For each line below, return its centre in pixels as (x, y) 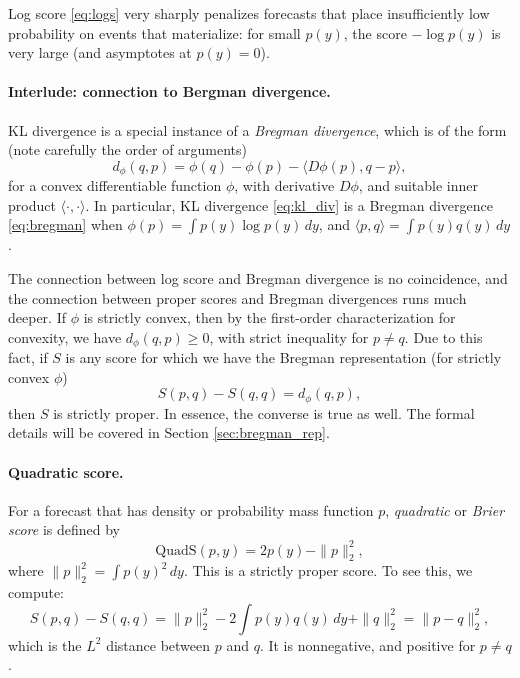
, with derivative (284, 185)
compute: (36, 592)
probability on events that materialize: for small (154, 32)
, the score (375, 32)
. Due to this (443, 336)
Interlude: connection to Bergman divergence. (169, 91)
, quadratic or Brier (445, 509)
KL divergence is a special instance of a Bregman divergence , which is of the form (257, 129)
